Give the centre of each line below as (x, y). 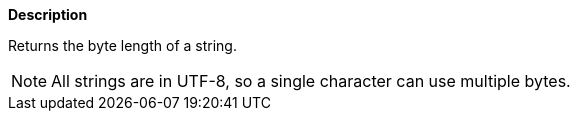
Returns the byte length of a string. (122, 45)
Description (48, 14)
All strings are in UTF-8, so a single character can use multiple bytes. (311, 81)
